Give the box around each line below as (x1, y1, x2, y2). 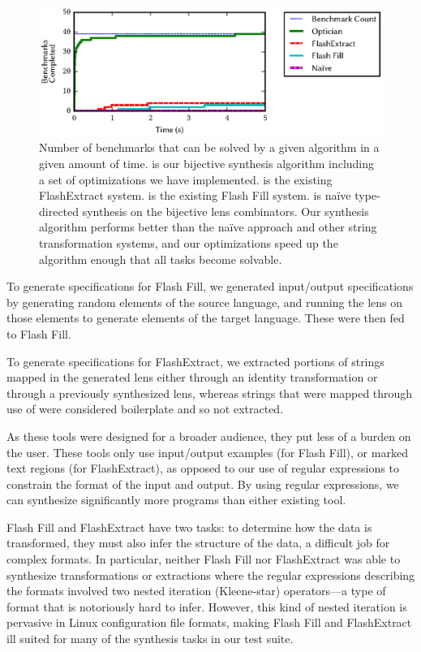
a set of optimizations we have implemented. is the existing (39, 171, 333, 188)
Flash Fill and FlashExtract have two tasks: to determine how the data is (6, 518, 372, 535)
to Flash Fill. (6, 325, 71, 342)
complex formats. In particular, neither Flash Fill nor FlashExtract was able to (6, 551, 401, 568)
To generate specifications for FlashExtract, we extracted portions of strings (6, 352, 384, 369)
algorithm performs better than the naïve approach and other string (39, 218, 377, 235)
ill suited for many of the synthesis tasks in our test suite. (6, 630, 294, 647)
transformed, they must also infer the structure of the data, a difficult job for (6, 534, 390, 551)
